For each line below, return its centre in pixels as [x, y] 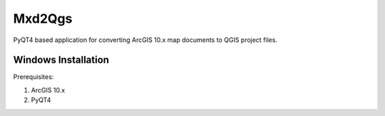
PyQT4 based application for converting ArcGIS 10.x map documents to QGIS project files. [145, 40]
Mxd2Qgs [43, 19]
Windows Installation [61, 60]
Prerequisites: [34, 77]
